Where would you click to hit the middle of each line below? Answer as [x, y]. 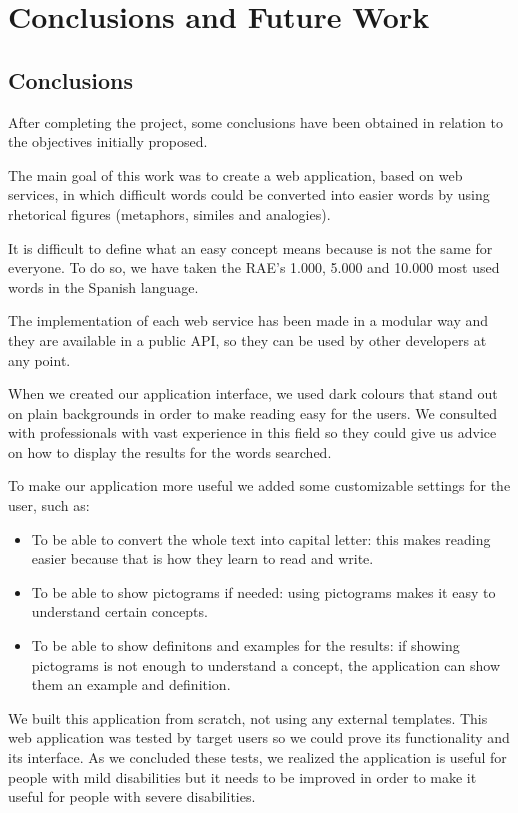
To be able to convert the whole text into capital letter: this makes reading [261, 538]
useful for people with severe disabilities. [132, 796]
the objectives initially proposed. [108, 141]
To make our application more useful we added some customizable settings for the [259, 485]
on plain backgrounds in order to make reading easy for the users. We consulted [253, 412]
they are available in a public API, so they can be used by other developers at [247, 339]
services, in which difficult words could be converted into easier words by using [249, 194]
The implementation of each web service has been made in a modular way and [248, 320]
